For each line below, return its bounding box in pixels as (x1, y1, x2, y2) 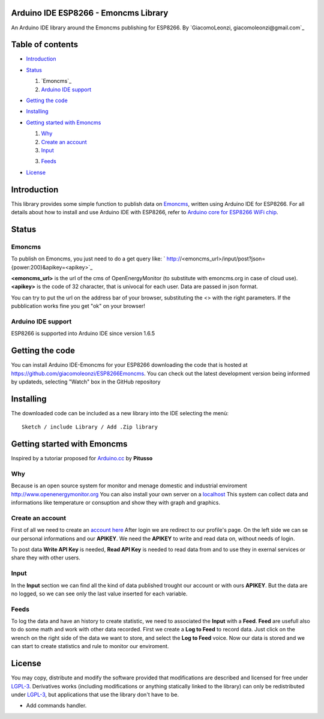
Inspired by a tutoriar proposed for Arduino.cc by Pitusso (11, 455, 153, 462)
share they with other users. (11, 554, 81, 561)
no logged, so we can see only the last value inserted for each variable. (11, 590, 188, 597)
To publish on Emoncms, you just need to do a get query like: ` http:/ (11, 255, 180, 262)
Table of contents (11, 40, 78, 50)
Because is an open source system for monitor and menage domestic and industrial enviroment (11, 482, 247, 489)
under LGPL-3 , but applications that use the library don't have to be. (11, 691, 179, 698)
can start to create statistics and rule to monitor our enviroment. (11, 643, 169, 650)
